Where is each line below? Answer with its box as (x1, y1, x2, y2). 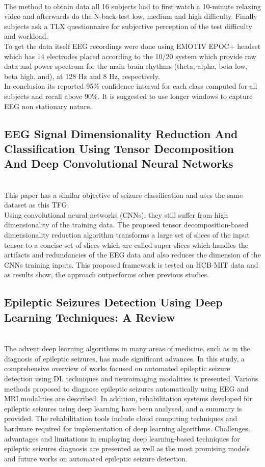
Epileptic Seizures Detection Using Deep (4, 294, 223, 310)
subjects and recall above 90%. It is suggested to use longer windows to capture (4, 90, 253, 101)
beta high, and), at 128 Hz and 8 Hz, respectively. (4, 70, 160, 81)
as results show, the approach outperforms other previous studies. (4, 269, 209, 280)
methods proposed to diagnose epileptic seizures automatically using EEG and (4, 383, 249, 394)
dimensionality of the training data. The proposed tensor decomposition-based (4, 219, 249, 230)
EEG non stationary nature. (4, 100, 92, 111)
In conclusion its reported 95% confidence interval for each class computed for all (4, 81, 257, 91)
